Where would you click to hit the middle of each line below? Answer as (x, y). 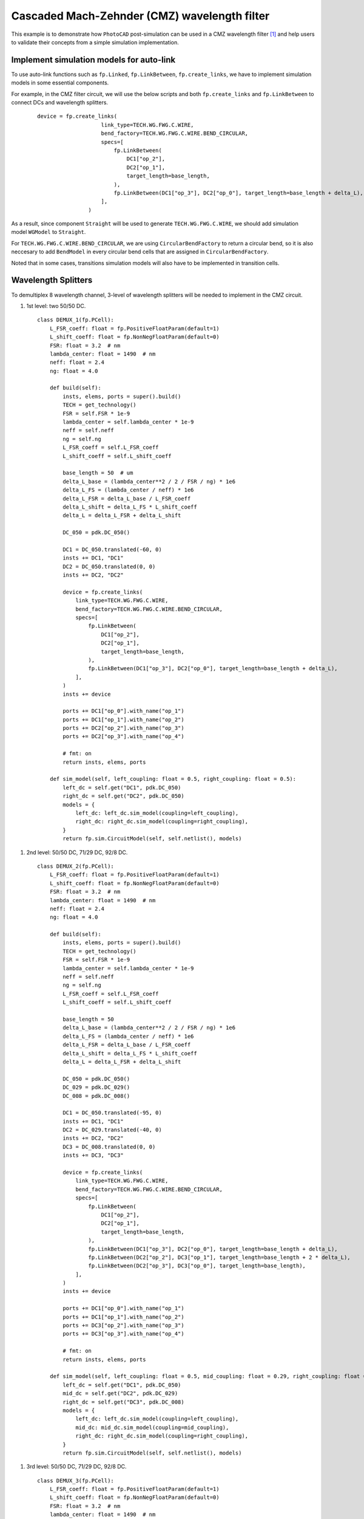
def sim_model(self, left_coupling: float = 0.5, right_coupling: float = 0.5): (173, 779)
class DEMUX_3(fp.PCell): (76, 1480)
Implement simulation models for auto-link (93, 60)
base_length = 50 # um (98, 473)
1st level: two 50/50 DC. (56, 306)
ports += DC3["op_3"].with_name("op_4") (123, 1334)
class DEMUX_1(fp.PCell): (76, 320)
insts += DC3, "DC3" (93, 1155)
